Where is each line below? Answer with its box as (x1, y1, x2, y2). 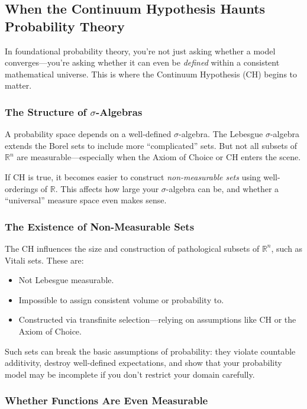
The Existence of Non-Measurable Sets (5, 219, 195, 233)
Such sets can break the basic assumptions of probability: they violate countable (5, 345, 296, 357)
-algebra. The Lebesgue (179, 128, 263, 140)
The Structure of (5, 104, 87, 119)
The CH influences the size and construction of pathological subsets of (5, 242, 260, 254)
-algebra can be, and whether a (166, 182, 279, 194)
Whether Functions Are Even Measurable (5, 393, 208, 408)
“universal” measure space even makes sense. (5, 194, 167, 206)
